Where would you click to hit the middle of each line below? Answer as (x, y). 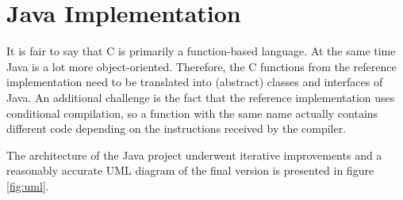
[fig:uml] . (28, 185)
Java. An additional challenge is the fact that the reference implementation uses (201, 97)
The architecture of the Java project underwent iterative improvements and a (194, 155)
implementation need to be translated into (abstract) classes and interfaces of (195, 82)
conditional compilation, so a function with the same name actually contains (192, 113)
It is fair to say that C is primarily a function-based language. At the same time (201, 51)
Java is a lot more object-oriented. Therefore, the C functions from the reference (201, 66)
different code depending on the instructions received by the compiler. (177, 128)
